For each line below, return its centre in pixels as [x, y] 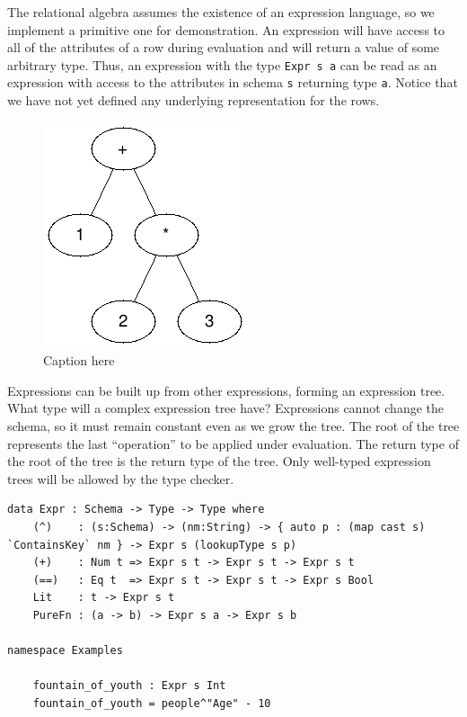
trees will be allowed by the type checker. [121, 478]
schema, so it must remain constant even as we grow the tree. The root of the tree [233, 426]
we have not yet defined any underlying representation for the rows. [194, 100]
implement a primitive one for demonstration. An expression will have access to [226, 29]
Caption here [79, 360]
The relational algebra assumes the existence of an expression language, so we [221, 12]
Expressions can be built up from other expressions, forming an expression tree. [226, 390]
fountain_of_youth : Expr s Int [129, 686]
